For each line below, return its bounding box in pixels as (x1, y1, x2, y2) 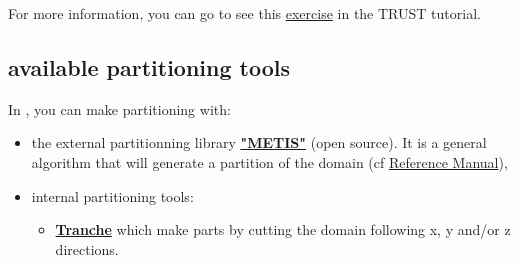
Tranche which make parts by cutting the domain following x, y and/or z (55, 219, 511, 240)
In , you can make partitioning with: (8, 98, 231, 119)
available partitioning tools (8, 51, 291, 82)
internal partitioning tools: (31, 185, 194, 206)
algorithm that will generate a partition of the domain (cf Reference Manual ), (31, 151, 508, 172)
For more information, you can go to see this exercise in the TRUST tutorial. (8, 3, 481, 23)
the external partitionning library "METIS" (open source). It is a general (31, 132, 487, 153)
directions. (55, 238, 119, 259)
